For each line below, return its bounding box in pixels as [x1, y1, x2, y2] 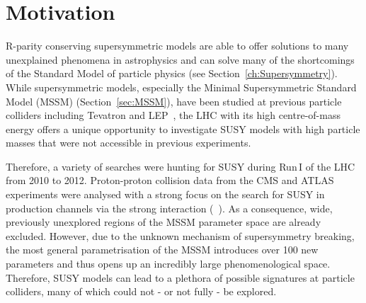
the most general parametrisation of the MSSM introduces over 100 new [6, 242, 319, 257]
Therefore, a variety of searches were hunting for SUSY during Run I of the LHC [6, 159, 355, 173]
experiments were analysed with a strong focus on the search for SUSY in [6, 187, 325, 202]
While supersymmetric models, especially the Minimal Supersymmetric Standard [6, 79, 357, 94]
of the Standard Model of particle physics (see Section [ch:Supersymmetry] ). [6, 66, 338, 81]
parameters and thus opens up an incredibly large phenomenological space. [6, 256, 331, 271]
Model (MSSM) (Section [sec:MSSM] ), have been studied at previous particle [6, 93, 342, 108]
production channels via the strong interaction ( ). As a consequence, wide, [6, 200, 333, 215]
